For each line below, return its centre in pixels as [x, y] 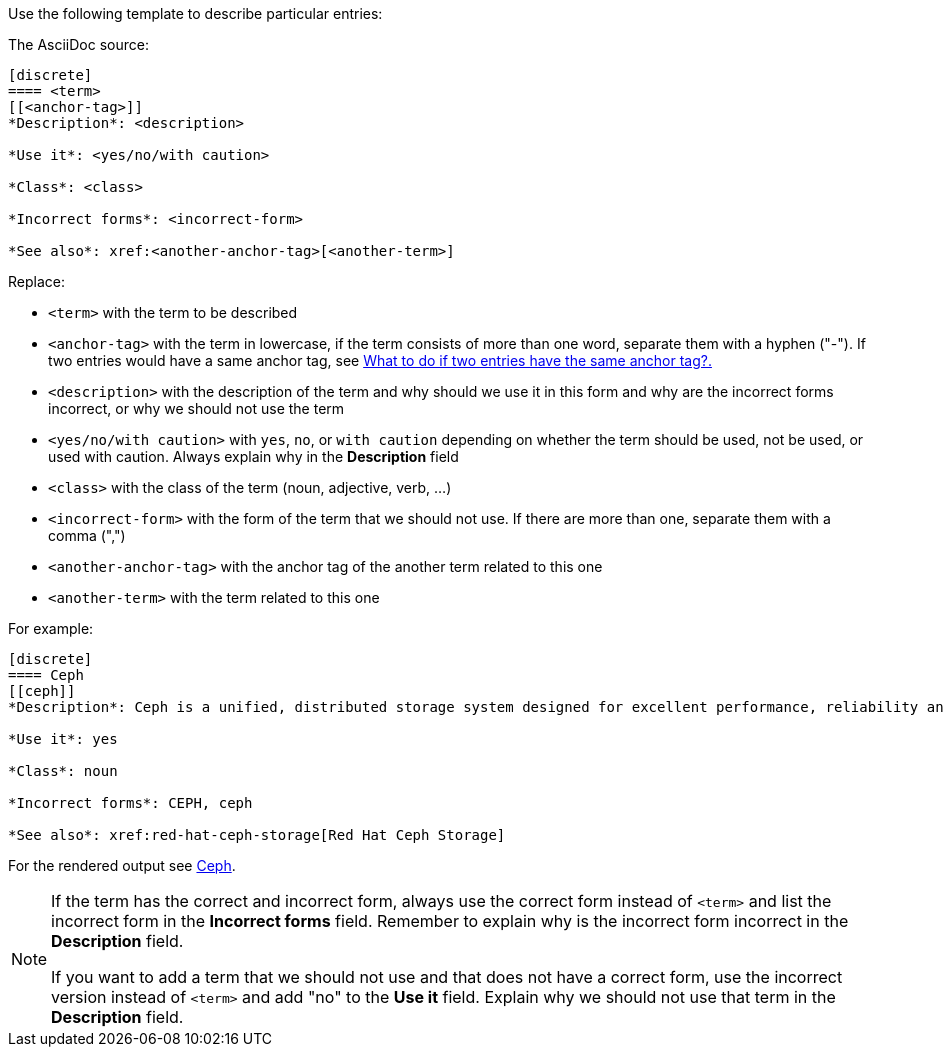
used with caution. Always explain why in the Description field [253, 456]
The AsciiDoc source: [78, 44]
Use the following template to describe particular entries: [195, 13]
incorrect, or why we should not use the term [196, 408]
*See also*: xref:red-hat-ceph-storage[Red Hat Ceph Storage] [257, 835]
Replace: [36, 281]
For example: [51, 628]
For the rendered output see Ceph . [122, 865]
